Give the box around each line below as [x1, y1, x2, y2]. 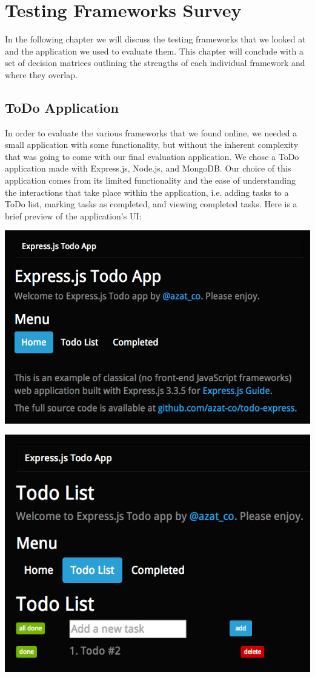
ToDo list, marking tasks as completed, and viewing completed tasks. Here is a [5, 198, 297, 210]
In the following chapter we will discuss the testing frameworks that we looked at [5, 33, 306, 45]
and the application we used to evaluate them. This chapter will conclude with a [5, 44, 303, 57]
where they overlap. [5, 68, 78, 81]
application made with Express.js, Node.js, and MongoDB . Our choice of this [5, 162, 291, 175]
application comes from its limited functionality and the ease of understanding [5, 174, 296, 187]
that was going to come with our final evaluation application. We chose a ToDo [5, 150, 299, 162]
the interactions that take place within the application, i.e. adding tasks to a [5, 185, 289, 198]
